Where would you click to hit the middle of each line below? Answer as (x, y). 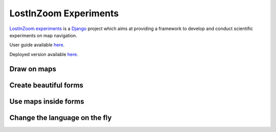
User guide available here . (37, 45)
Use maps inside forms (47, 101)
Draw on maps (33, 69)
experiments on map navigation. (43, 35)
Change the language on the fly (61, 117)
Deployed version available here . (44, 54)
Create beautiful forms (47, 85)
